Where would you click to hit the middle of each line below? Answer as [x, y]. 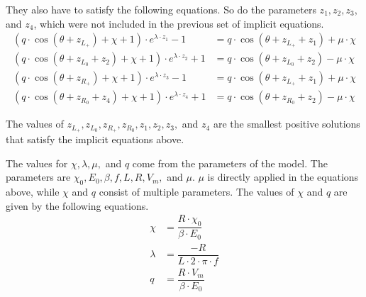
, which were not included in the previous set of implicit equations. [179, 23]
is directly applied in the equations [283, 177]
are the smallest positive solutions [287, 124]
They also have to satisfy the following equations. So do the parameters [161, 9]
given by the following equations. [77, 205]
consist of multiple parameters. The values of [196, 192]
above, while [33, 192]
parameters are [38, 177]
